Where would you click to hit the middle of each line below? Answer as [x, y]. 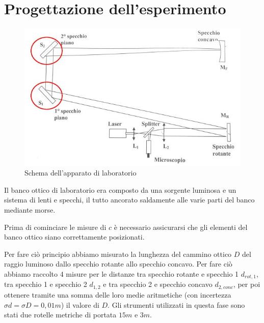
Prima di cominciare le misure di [55, 227]
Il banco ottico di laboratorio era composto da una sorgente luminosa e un [120, 189]
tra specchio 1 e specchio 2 [46, 284]
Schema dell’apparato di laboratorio [81, 173]
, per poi [247, 284]
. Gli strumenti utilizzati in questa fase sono [176, 304]
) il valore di [80, 304]
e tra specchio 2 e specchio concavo [158, 284]
